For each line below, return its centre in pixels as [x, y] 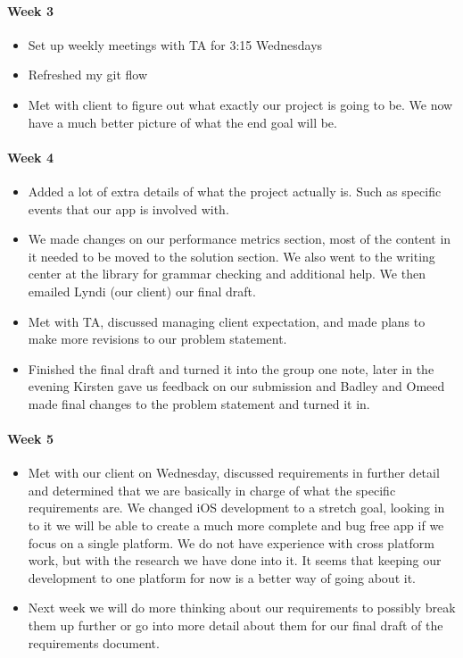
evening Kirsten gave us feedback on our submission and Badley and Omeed [236, 386]
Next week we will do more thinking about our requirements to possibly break [242, 608]
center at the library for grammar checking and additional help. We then [227, 274]
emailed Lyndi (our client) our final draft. [142, 291]
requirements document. [94, 642]
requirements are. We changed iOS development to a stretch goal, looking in [236, 508]
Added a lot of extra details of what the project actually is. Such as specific [235, 191]
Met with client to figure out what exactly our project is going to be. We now [240, 104]
